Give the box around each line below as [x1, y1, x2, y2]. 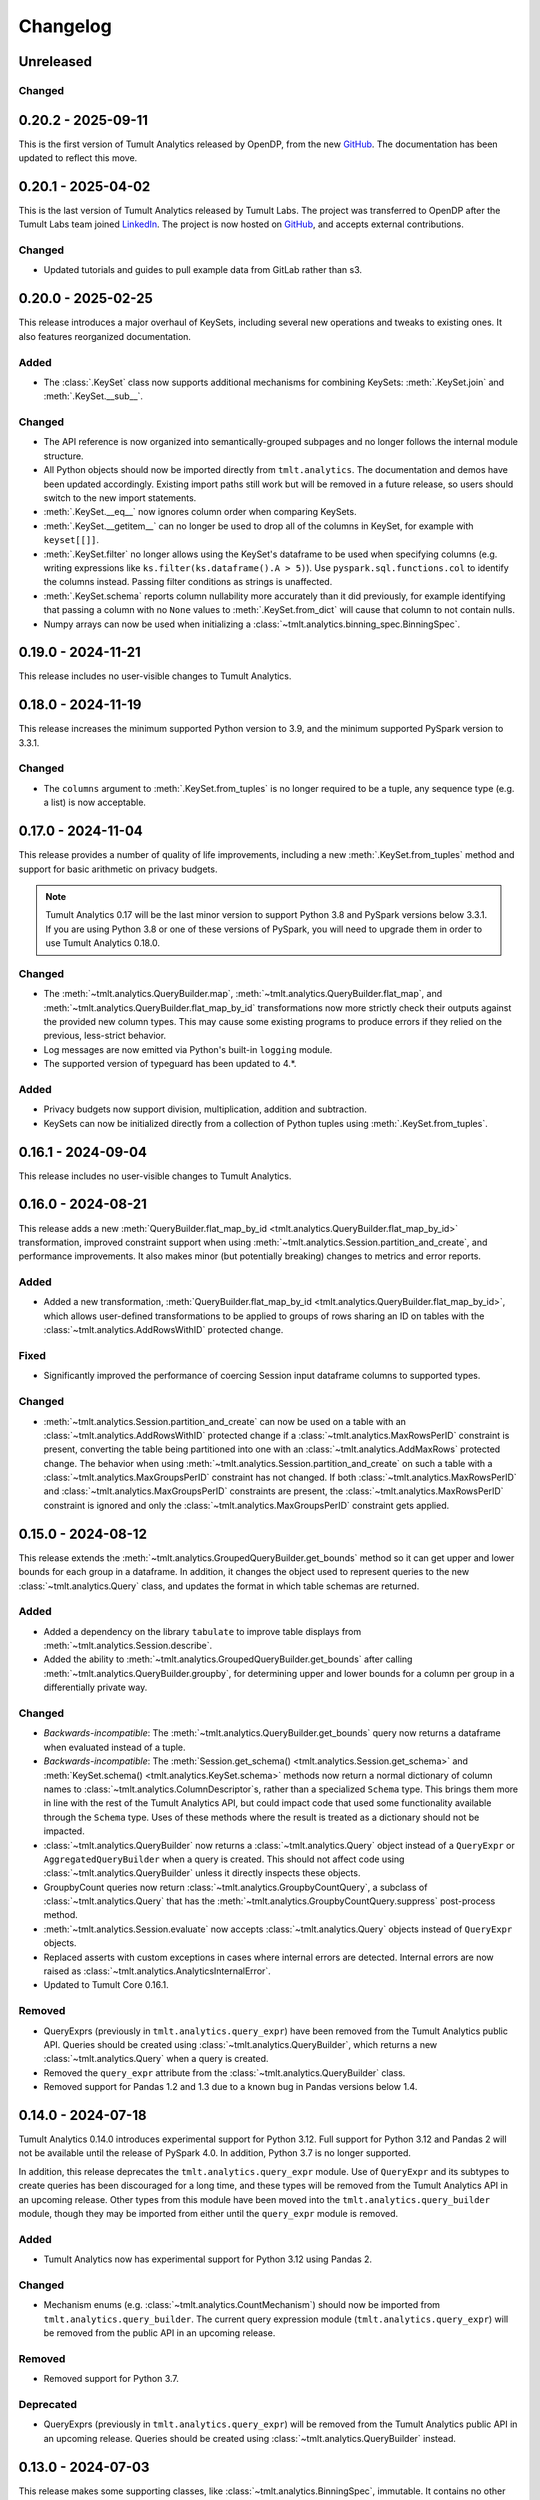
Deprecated [18, 2397, 78, 2411]
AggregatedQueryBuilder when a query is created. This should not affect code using [43, 1853, 405, 1865]
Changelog [18, 15, 112, 37]
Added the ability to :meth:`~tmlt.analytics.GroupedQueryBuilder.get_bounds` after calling [43, 1653, 413, 1665]
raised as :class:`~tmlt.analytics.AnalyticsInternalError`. [43, 1965, 272, 1977]
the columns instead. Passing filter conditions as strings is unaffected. [43, 576, 333, 588]
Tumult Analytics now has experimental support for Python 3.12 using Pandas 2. [43, 2253, 373, 2265]
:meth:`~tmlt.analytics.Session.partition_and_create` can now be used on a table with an [43, 1415, 407, 1427]
